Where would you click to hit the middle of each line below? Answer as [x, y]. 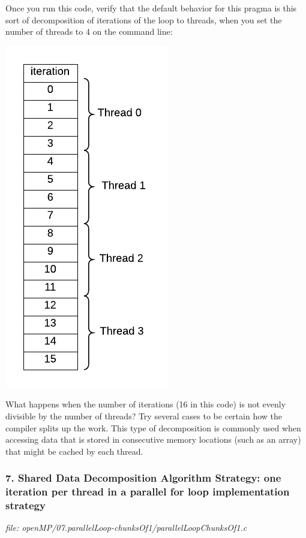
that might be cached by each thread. [74, 451]
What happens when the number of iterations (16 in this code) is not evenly [146, 404]
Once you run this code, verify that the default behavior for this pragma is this [151, 8]
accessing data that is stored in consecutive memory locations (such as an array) [153, 439]
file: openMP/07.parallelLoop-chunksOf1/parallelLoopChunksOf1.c [126, 528]
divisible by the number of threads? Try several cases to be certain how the [144, 415]
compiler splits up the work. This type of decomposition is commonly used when [153, 427]
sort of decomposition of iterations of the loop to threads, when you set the [144, 19]
